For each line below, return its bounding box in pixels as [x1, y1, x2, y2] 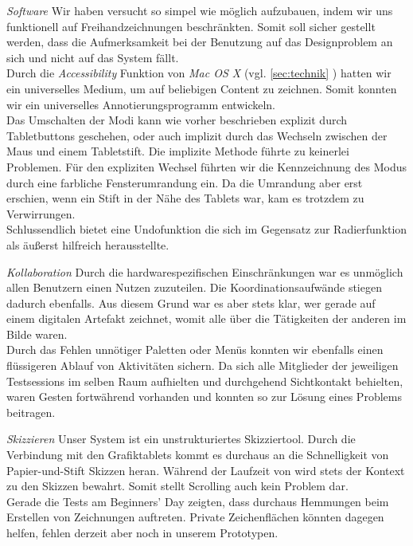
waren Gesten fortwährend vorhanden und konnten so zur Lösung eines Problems [6, 388, 402, 405]
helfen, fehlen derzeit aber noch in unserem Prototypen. [6, 524, 279, 540]
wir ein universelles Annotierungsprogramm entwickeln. [6, 96, 275, 112]
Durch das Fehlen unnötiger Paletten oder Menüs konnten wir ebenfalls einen [6, 341, 384, 358]
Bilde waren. [6, 325, 68, 342]
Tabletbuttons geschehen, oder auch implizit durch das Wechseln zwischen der [6, 127, 388, 143]
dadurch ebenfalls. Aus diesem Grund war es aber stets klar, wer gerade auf [6, 294, 376, 311]
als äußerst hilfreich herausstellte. [6, 236, 169, 253]
